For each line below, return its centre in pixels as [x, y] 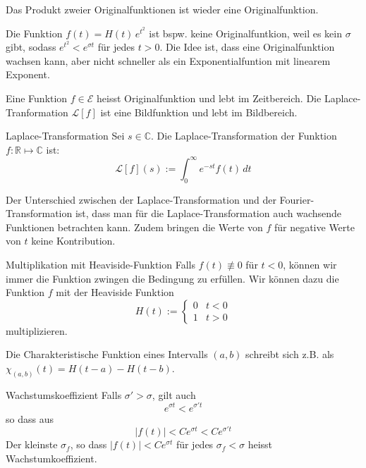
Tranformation [37, 112]
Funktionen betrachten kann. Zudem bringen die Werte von [134, 227]
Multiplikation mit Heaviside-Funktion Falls [100, 265]
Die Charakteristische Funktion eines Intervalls [107, 354]
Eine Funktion [37, 98]
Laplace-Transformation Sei [65, 136]
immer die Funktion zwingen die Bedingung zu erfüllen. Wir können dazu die [172, 278]
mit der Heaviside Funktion [115, 292]
